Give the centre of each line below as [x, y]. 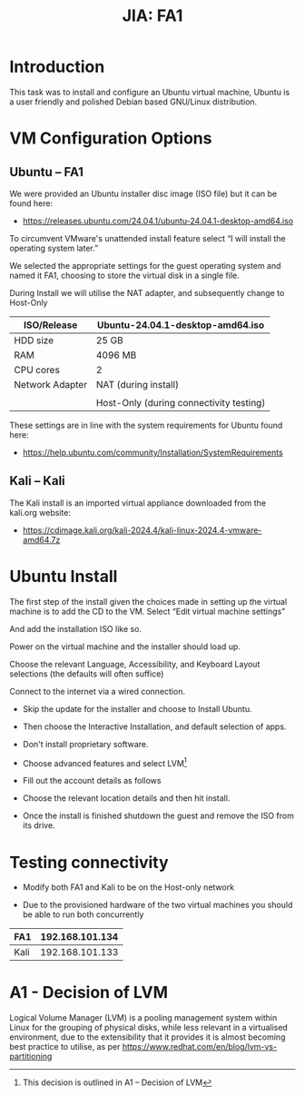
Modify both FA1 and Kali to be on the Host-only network [128, 887]
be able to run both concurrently [83, 914]
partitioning [31, 1057]
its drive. [39, 825]
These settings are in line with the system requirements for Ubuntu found [146, 425]
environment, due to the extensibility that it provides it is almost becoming [148, 1037]
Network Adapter [51, 384]
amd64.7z [41, 539]
